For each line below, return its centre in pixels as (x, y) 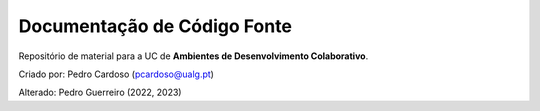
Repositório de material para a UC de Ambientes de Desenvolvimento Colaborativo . (193, 56)
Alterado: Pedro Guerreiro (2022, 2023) (100, 92)
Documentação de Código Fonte (155, 26)
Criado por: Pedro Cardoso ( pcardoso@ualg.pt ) (116, 74)
